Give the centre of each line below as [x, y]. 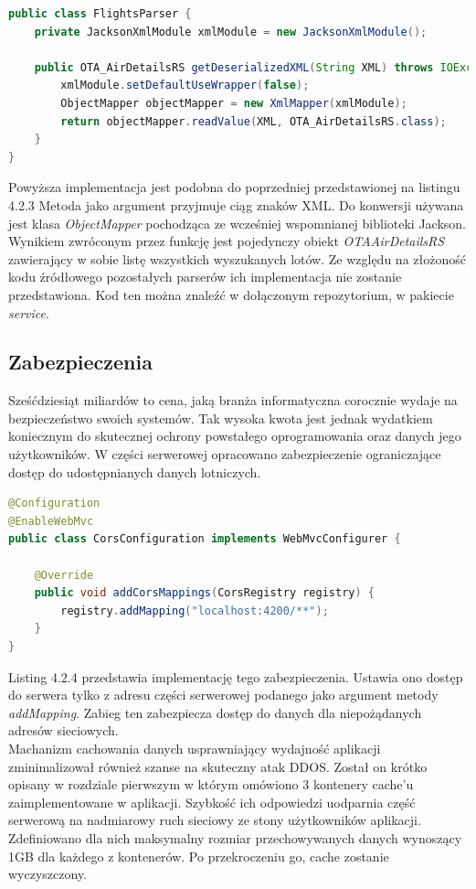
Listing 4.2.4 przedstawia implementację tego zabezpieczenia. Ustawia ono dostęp [236, 676]
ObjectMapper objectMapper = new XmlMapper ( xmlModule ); [234, 103]
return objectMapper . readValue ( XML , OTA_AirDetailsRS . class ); [254, 121]
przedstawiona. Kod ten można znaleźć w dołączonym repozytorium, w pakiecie [231, 294]
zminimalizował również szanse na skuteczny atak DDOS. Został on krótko [218, 766]
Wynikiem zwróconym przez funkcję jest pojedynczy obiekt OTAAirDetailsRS [227, 241]
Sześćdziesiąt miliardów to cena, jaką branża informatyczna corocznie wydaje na [233, 400]
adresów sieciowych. [63, 730]
